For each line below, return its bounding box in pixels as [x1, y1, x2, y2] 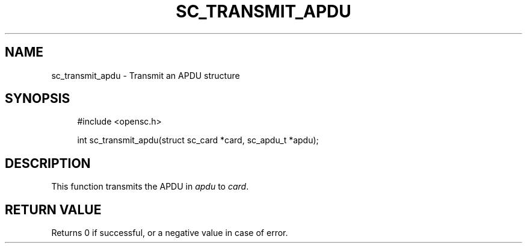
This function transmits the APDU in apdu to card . [51, 181, 249, 192]
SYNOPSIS [5, 91, 70, 107]
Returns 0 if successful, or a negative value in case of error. [51, 228, 288, 238]
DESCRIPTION [5, 155, 91, 171]
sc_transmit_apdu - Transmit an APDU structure [51, 70, 240, 81]
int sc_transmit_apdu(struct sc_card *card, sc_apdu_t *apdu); [77, 135, 319, 146]
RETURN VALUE [5, 202, 102, 217]
